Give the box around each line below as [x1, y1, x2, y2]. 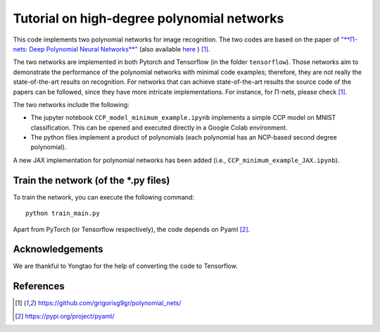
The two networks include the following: [13, 100, 129, 109]
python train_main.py [25, 209, 100, 218]
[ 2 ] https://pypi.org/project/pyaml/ [15, 312, 115, 320]
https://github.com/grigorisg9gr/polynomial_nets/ [37, 299, 182, 307]
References [13, 281, 65, 293]
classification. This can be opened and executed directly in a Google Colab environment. [30, 123, 288, 132]
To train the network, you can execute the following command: [13, 192, 195, 201]
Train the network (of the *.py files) [13, 174, 170, 186]
